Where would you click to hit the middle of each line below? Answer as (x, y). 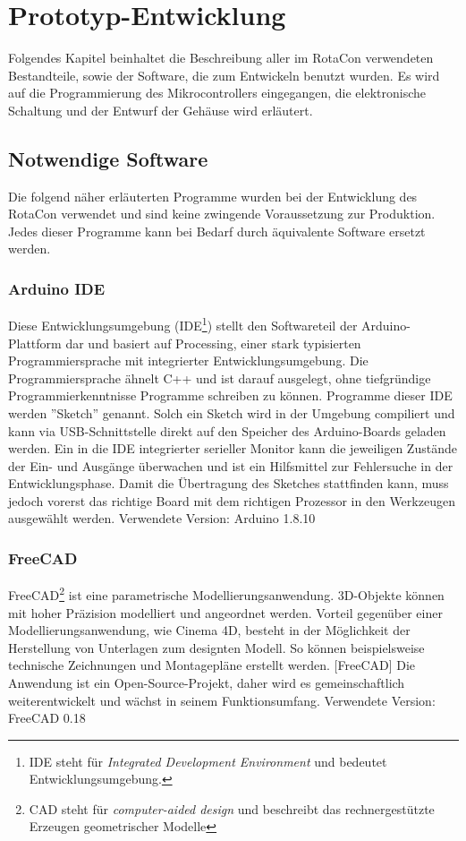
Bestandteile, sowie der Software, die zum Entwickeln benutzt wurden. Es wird (224, 75)
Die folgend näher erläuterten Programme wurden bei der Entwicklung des (213, 196)
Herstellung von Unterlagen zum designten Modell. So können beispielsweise (216, 647)
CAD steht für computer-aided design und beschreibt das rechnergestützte (232, 808)
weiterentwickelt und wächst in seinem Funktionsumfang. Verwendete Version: (222, 700)
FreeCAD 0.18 (47, 718)
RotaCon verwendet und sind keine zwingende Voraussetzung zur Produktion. (222, 214)
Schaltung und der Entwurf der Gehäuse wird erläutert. (161, 110)
